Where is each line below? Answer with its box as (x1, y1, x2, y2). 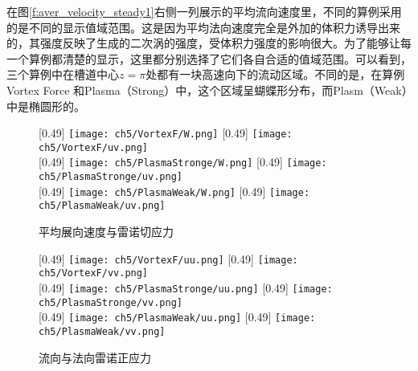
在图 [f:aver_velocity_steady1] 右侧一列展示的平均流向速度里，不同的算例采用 (6, 3, 402, 19)
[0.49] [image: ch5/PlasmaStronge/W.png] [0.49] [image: (39, 153, 327, 170)
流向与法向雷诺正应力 (39, 349, 151, 365)
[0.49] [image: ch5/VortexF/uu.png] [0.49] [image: (39, 250, 298, 267)
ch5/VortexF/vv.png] (39, 267, 149, 279)
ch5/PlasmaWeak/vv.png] (39, 325, 166, 337)
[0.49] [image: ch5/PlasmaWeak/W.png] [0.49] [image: (39, 182, 310, 199)
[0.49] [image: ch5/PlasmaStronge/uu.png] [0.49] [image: (39, 279, 333, 296)
